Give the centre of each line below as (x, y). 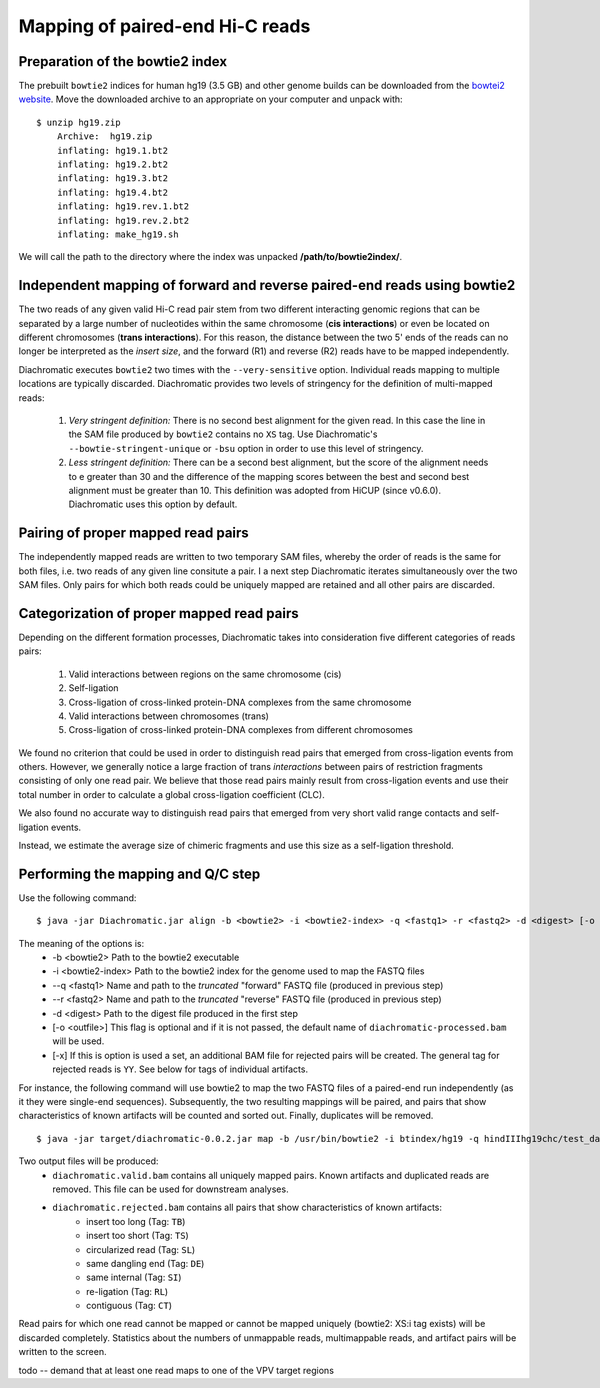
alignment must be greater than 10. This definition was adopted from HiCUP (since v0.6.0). (255, 490)
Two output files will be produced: (88, 1161)
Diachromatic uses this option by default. (153, 504)
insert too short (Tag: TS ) (137, 1236)
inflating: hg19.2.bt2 (112, 164)
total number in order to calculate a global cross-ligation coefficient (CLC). (171, 794)
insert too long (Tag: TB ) (136, 1221)
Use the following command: (77, 897)
